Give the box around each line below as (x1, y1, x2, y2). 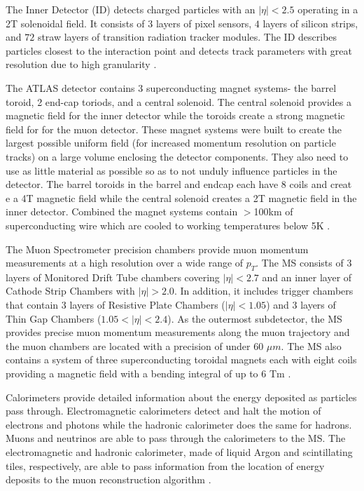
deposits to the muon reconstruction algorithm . (6, 472, 211, 487)
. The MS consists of (255, 255, 344, 270)
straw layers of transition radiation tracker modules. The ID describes (37, 29, 337, 44)
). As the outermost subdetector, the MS (167, 311, 342, 325)
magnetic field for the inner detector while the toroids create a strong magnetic (6, 108, 345, 123)
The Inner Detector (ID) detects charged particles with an (6, 2, 255, 16)
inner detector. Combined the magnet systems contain (6, 204, 238, 219)
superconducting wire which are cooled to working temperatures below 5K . (6, 217, 330, 232)
